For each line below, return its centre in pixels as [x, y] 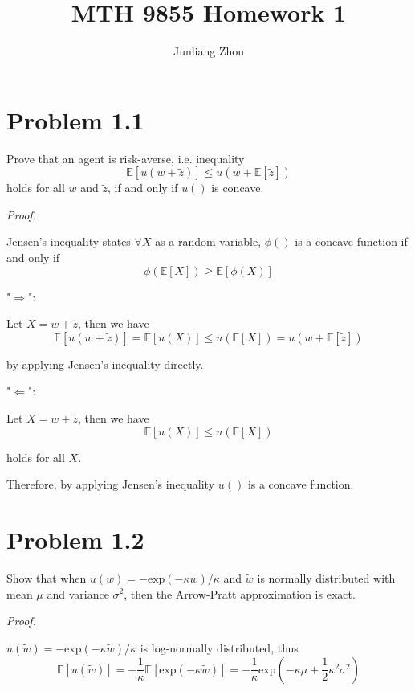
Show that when [47, 577]
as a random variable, [208, 241]
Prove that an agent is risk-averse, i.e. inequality [126, 158]
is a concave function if [351, 241]
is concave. [238, 188]
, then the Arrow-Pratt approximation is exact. [240, 593]
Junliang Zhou [209, 51]
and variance [78, 593]
